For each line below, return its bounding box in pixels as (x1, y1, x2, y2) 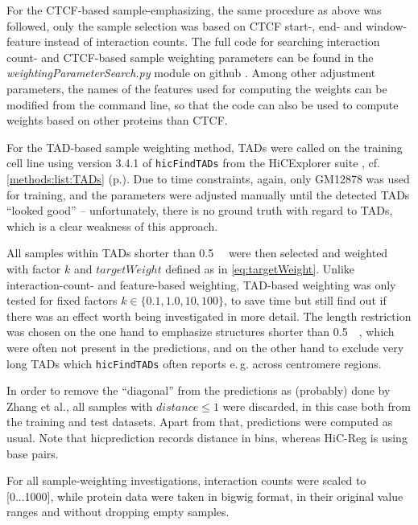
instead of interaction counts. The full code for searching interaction (44, 33, 380, 50)
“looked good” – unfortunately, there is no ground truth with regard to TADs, (6, 202, 393, 219)
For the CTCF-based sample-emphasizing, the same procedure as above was (6, 2, 382, 18)
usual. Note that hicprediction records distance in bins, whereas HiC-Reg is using (6, 429, 408, 445)
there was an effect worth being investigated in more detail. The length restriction (6, 307, 412, 324)
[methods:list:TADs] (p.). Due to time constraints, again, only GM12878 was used (6, 170, 410, 187)
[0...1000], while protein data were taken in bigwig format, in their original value (6, 487, 404, 504)
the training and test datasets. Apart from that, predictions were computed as (6, 413, 393, 430)
